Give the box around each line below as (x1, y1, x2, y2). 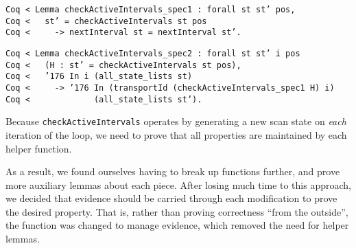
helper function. (5, 141, 72, 155)
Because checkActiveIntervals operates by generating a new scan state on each (5, 114, 346, 128)
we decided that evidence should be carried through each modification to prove (5, 191, 337, 205)
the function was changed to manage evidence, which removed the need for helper (5, 218, 349, 232)
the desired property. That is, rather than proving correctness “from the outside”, (5, 204, 348, 218)
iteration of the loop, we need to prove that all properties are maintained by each (5, 127, 347, 142)
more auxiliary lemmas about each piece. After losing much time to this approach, (5, 177, 351, 192)
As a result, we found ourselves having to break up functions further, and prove (5, 164, 340, 179)
